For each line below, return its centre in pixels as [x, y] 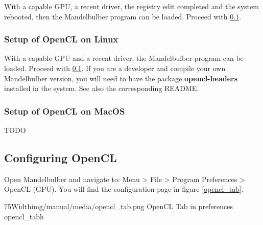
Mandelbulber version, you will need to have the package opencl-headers [121, 78]
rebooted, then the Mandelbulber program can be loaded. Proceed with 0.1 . [123, 16]
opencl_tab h [24, 216]
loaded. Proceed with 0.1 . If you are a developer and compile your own [115, 68]
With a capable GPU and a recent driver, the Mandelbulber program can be [124, 58]
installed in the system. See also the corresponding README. [102, 88]
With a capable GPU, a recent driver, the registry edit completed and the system [131, 6]
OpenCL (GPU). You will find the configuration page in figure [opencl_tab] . [124, 189]
